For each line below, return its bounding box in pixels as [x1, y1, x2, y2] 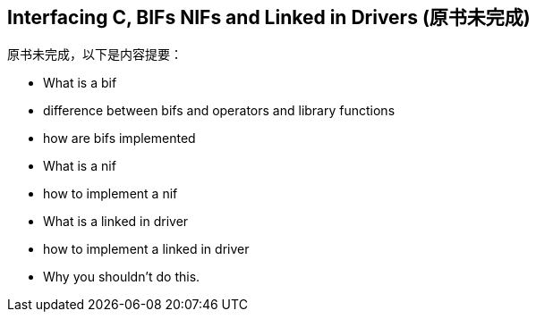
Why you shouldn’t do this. [43, 269, 200, 285]
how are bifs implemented [43, 130, 196, 147]
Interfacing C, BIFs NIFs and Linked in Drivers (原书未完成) [7, 6, 531, 29]
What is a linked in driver [43, 214, 189, 230]
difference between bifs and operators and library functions [43, 103, 396, 119]
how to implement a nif [43, 186, 178, 202]
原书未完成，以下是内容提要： [7, 46, 183, 63]
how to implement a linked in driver [43, 241, 250, 257]
